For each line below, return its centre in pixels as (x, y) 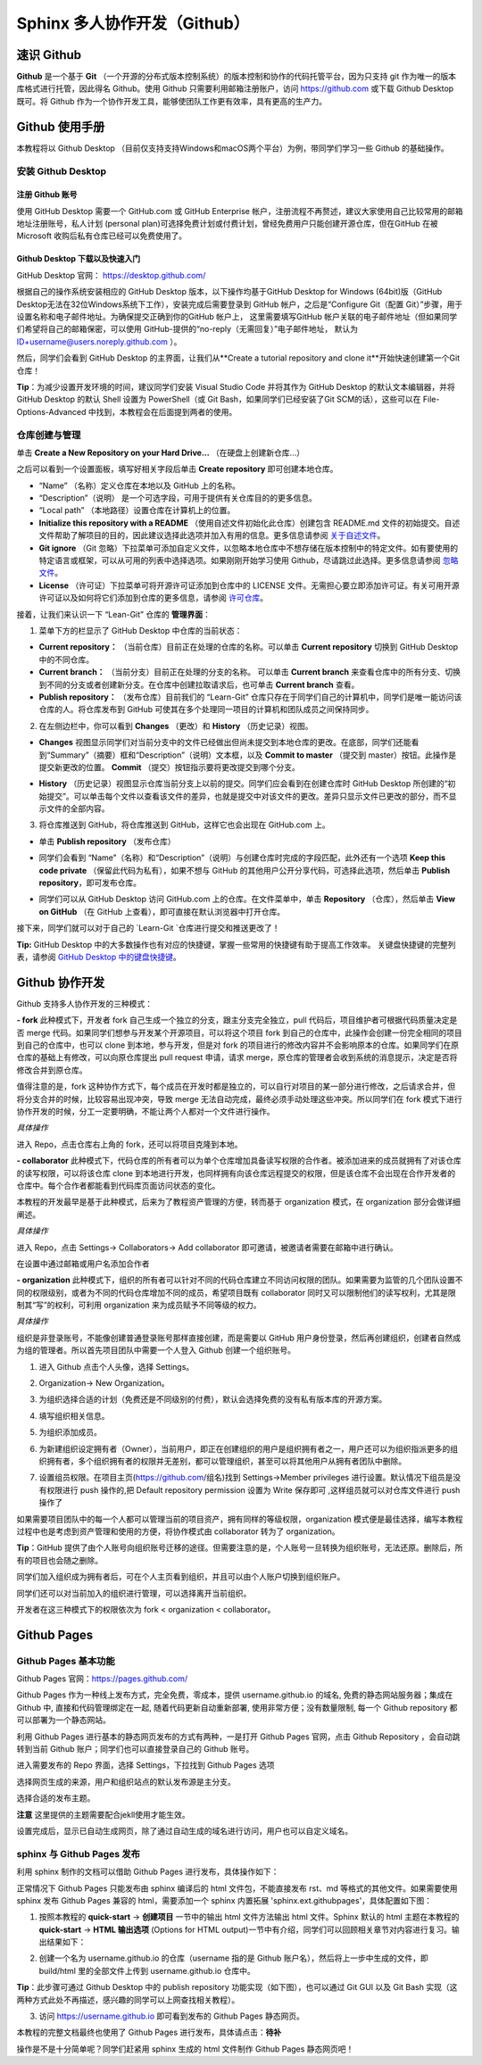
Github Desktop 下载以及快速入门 (79, 259)
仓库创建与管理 (49, 435)
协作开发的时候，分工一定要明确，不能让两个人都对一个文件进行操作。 (145, 1112)
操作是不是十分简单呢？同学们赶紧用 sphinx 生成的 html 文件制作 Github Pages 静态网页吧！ (185, 2049)
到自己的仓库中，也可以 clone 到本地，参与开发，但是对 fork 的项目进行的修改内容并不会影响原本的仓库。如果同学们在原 (238, 1045)
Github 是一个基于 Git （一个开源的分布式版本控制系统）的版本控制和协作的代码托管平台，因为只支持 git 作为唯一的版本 (237, 77)
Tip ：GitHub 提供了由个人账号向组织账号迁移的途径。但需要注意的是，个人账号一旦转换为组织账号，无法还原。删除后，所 (240, 1547)
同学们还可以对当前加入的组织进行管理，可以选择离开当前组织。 (134, 1593)
